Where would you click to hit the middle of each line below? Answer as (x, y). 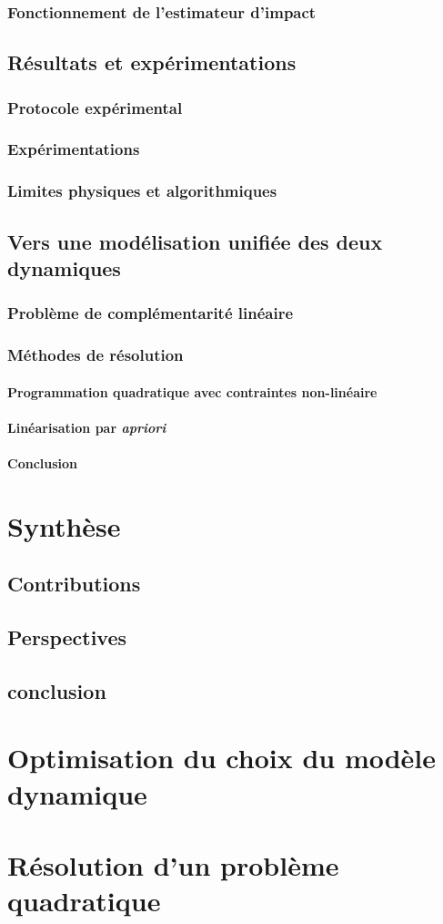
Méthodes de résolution (96, 355)
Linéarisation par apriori (87, 427)
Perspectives (67, 637)
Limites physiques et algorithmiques (142, 191)
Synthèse (64, 525)
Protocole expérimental (95, 107)
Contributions (74, 584)
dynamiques (64, 267)
